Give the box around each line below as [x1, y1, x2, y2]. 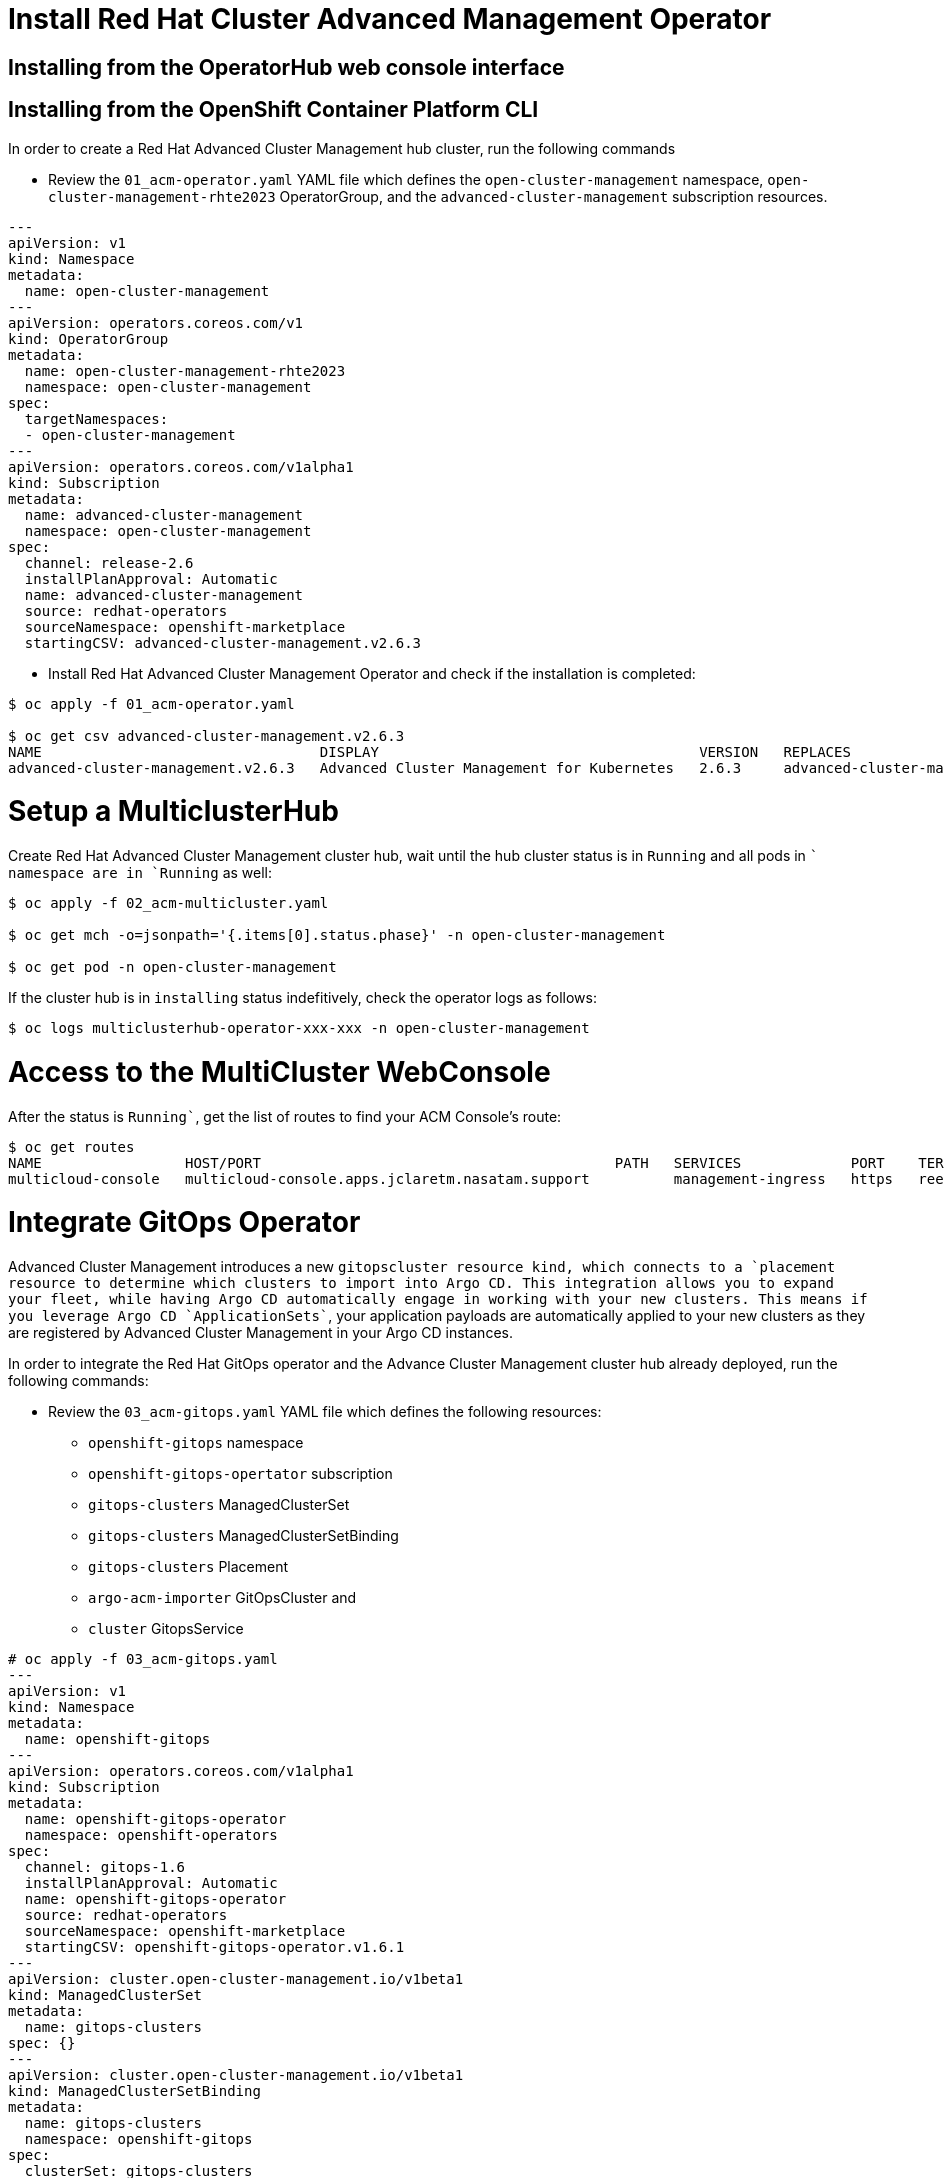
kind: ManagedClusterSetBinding [8, 2083, 261, 2100]
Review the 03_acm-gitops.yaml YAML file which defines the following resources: [48, 1403, 602, 1421]
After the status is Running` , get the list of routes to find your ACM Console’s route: [8, 1107, 562, 1125]
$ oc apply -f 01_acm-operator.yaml [8, 695, 295, 712]
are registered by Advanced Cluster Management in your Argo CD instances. [8, 1324, 513, 1342]
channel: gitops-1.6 [24, 1859, 186, 1876]
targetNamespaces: [24, 410, 169, 427]
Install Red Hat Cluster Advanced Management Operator [8, 2, 772, 36]
